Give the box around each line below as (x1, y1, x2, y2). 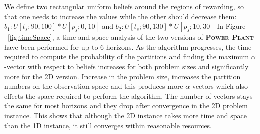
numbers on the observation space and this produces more (4, 81, 183, 91)
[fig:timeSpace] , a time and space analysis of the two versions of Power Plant (8, 32, 254, 42)
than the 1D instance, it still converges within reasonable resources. (4, 120, 212, 130)
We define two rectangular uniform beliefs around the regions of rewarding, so (4, 1, 244, 11)
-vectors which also (190, 81, 248, 91)
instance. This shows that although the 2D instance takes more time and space (4, 110, 247, 120)
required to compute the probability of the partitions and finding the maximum (4, 51, 249, 62)
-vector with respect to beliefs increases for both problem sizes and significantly (4, 61, 249, 71)
